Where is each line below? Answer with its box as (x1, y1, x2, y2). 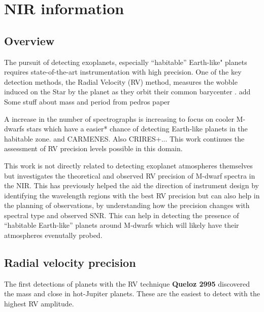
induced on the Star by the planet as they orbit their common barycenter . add (4, 86, 251, 97)
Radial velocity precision (4, 255, 136, 270)
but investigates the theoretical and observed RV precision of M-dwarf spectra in (4, 170, 255, 181)
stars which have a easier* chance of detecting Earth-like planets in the (26, 123, 248, 134)
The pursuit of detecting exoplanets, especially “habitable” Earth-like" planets (4, 56, 247, 67)
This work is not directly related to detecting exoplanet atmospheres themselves (4, 160, 253, 170)
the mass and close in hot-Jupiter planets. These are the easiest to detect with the (4, 288, 260, 299)
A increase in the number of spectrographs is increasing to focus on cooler (4, 113, 234, 124)
